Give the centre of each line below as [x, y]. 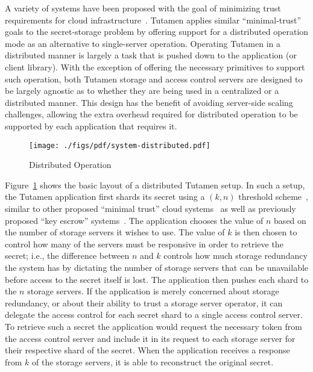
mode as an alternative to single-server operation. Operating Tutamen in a [143, 43]
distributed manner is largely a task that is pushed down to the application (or [151, 55]
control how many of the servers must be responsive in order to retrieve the [144, 243]
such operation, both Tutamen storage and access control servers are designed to [154, 79]
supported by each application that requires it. [91, 126]
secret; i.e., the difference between [67, 256]
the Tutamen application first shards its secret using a [105, 197]
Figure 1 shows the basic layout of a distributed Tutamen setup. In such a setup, [155, 184]
